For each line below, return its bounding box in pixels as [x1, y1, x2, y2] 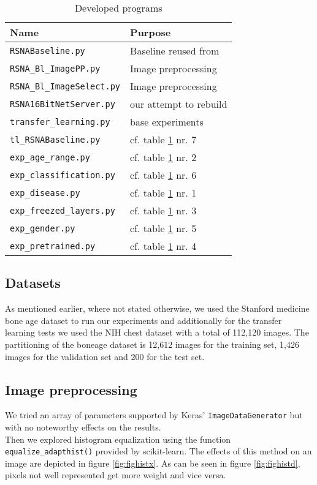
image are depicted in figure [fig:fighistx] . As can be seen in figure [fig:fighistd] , [5, 456, 300, 469]
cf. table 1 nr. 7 [130, 132, 197, 146]
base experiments [130, 115, 204, 129]
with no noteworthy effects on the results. [5, 421, 161, 434]
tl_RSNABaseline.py [10, 134, 101, 145]
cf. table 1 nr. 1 [130, 186, 197, 200]
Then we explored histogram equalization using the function [5, 432, 231, 445]
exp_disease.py [10, 187, 80, 198]
